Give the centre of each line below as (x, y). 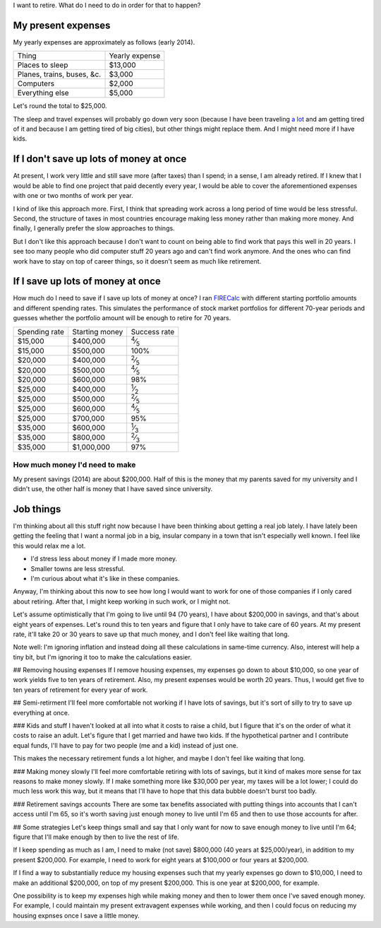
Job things (37, 509)
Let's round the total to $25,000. (60, 106)
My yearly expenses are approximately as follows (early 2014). (104, 42)
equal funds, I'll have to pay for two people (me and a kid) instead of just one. (126, 745)
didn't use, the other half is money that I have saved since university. (113, 489)
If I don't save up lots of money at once (100, 159)
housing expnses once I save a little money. (77, 915)
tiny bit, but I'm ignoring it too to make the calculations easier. (102, 657)
